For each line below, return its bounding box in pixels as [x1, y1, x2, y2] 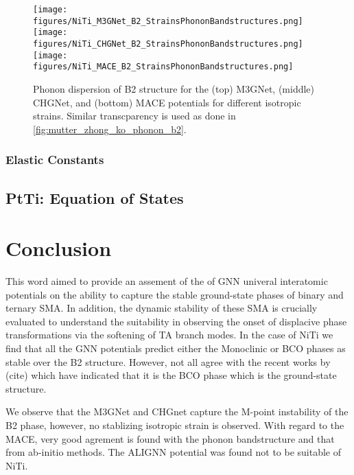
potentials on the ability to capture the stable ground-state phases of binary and [5, 287, 344, 301]
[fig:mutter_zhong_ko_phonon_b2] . [33, 121, 187, 136]
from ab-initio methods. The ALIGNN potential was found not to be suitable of [5, 445, 342, 459]
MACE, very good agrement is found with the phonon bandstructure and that [5, 431, 335, 445]
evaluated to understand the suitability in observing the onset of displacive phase [5, 314, 347, 328]
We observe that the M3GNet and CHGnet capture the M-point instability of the [5, 404, 349, 419]
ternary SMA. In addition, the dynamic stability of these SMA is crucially [5, 301, 318, 315]
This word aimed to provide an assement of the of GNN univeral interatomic [5, 274, 328, 288]
